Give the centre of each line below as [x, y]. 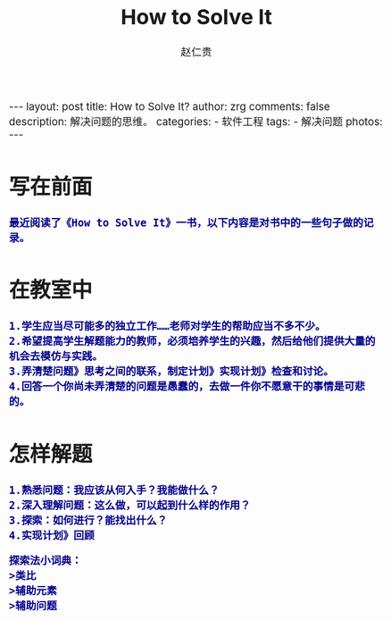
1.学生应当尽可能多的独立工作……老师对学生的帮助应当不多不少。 [167, 327]
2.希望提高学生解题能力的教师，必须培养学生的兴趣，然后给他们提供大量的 [192, 342]
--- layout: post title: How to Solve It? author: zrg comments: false [170, 106]
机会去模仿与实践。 [56, 356]
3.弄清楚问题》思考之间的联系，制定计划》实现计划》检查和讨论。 [172, 372]
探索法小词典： [46, 561]
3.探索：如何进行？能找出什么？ [88, 520]
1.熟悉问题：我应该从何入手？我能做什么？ [114, 490]
